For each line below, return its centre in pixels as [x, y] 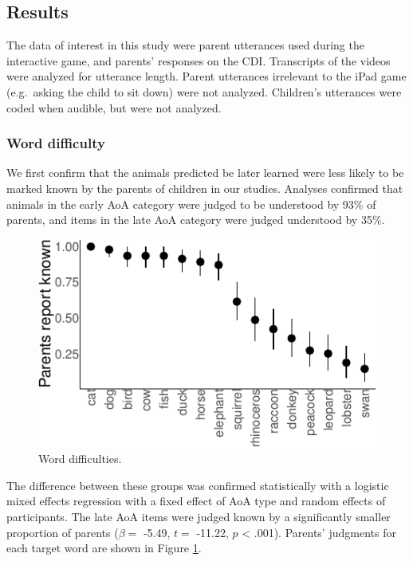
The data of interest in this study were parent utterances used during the [185, 45]
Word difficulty [56, 143]
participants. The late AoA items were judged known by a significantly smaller [199, 517]
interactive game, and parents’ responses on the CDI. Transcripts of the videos [199, 60]
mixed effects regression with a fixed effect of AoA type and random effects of [196, 501]
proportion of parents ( [63, 532]
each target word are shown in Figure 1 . [104, 548]
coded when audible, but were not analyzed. [114, 107]
